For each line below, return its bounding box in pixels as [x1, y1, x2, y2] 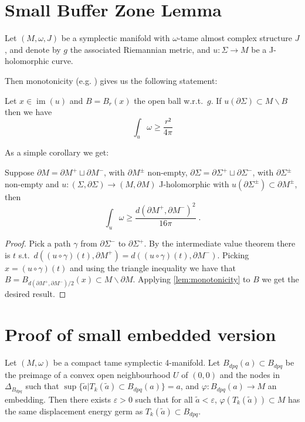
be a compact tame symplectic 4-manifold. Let [53, 356, 221, 369]
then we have [5, 106, 52, 118]
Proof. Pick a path [5, 237, 71, 249]
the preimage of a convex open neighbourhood [5, 368, 171, 380]
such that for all [135, 393, 193, 405]
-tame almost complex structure [177, 32, 292, 44]
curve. [52, 55, 73, 67]
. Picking [217, 248, 249, 261]
